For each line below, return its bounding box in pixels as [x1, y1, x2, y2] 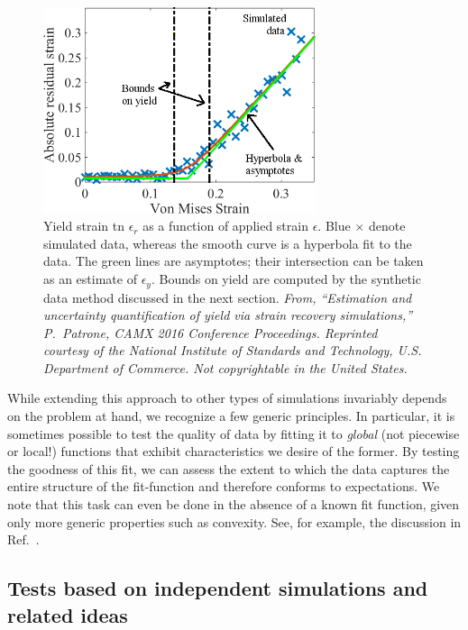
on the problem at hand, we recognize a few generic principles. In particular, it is [7, 406, 455, 425]
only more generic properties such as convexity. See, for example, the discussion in [7, 512, 462, 531]
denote [368, 216, 406, 235]
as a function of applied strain [142, 216, 308, 235]
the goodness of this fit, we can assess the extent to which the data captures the [7, 459, 450, 478]
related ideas [7, 600, 128, 628]
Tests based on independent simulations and [7, 574, 428, 602]
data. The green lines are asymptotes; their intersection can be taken [43, 251, 424, 270]
